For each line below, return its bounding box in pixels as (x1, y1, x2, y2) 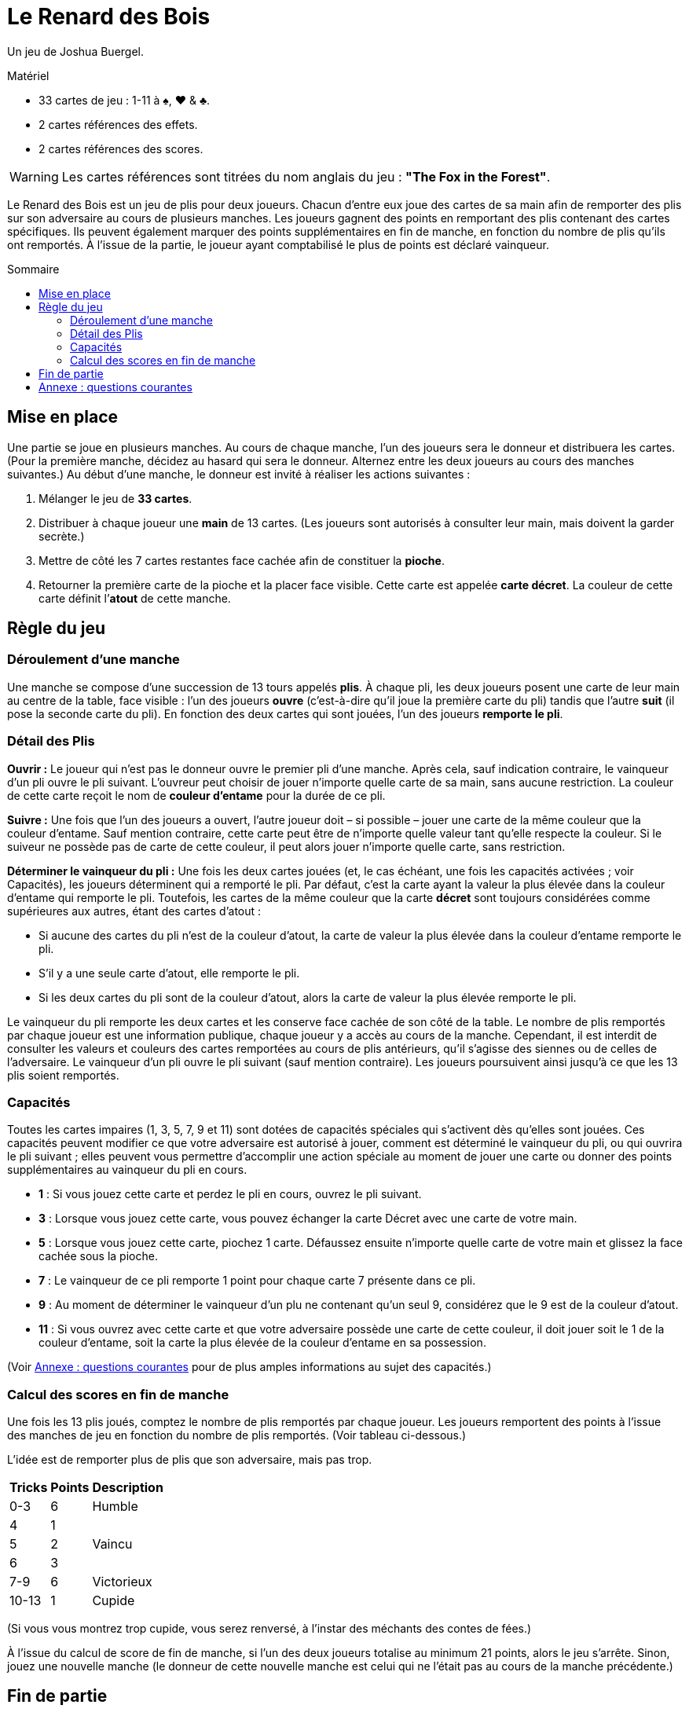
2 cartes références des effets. (38, 117, 198, 131)
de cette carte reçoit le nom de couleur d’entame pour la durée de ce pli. (7, 788, 386, 802)
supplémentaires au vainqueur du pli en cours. (7, 1163, 247, 1177)
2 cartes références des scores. (38, 141, 203, 156)
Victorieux (92, 1574, 152, 1590)
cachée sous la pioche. (38, 1249, 158, 1263)
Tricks (9, 1479, 48, 1496)
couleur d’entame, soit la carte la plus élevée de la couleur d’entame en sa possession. (38, 1336, 486, 1350)
